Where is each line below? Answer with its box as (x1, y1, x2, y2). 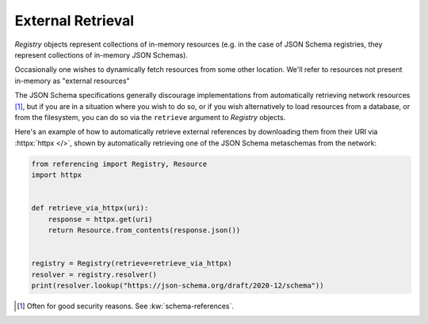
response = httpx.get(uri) (48, 214, 154, 224)
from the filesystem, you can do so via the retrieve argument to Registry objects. (14, 112, 286, 122)
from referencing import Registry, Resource (31, 159, 208, 168)
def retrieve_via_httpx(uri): (31, 204, 149, 213)
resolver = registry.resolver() (31, 269, 158, 279)
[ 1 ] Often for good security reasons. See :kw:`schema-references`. (17, 301, 234, 311)
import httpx (31, 171, 82, 179)
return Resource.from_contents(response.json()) (48, 226, 241, 235)
